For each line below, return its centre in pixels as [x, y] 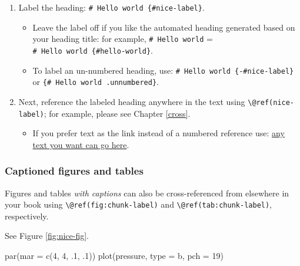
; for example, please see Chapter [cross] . [117, 113]
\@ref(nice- [271, 102]
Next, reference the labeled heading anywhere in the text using [132, 101]
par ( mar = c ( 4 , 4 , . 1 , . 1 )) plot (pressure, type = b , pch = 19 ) [114, 256]
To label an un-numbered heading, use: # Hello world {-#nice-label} [163, 70]
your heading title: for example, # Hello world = [123, 39]
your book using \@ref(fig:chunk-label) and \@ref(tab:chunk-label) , [139, 204]
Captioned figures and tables [74, 171]
